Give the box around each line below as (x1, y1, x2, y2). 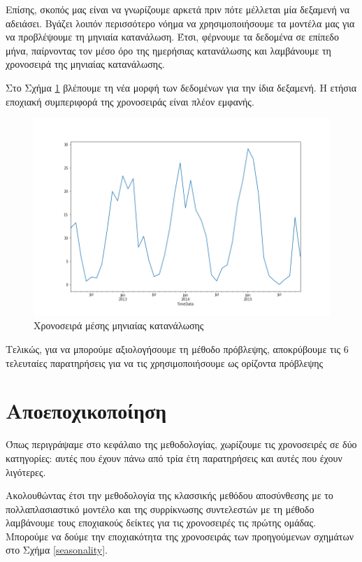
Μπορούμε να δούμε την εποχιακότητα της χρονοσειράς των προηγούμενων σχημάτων (6, 528, 354, 543)
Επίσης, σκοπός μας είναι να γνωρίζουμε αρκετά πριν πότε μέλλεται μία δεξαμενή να (6, 2, 350, 16)
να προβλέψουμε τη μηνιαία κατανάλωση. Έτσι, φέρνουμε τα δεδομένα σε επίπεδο (6, 29, 339, 44)
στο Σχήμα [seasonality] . (6, 542, 108, 557)
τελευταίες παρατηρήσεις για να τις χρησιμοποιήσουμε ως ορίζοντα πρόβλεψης (6, 355, 324, 370)
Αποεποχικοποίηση (6, 396, 167, 425)
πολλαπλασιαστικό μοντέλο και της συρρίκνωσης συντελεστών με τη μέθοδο (6, 501, 314, 516)
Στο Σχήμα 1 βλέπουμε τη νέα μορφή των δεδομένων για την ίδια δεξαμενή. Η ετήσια (6, 80, 357, 94)
